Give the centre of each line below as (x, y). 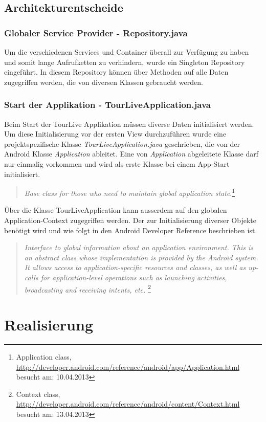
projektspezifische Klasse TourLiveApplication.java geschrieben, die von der (122, 143)
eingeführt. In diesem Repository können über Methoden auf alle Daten (116, 72)
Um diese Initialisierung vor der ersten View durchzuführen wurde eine (115, 134)
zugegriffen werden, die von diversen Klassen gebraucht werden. (104, 82)
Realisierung (49, 324)
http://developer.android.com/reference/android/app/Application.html (128, 367)
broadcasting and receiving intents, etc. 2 (87, 288)
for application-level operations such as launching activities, (134, 277)
